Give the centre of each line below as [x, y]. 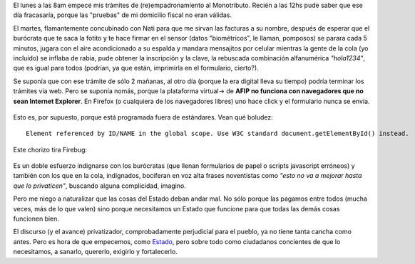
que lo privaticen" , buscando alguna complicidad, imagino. [100, 186]
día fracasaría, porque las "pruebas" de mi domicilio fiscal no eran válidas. [122, 15]
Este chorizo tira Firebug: [50, 149]
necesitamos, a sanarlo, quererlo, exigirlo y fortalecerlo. [95, 252]
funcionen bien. [36, 219]
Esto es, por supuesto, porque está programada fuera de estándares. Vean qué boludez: [143, 117]
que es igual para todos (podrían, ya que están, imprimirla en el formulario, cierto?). [136, 68]
